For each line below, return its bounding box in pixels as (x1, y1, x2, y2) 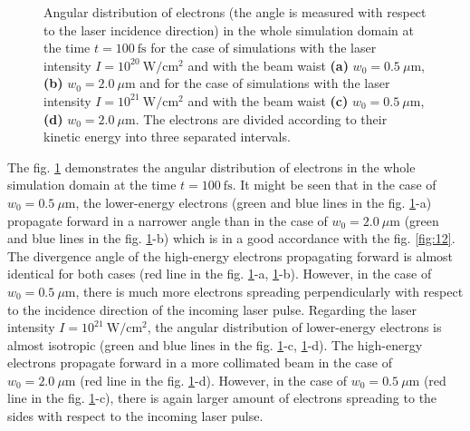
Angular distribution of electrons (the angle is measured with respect (43, 3, 427, 21)
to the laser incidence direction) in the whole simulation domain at (43, 20, 414, 39)
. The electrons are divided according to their (135, 109, 388, 128)
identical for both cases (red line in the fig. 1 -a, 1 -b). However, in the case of (7, 264, 432, 283)
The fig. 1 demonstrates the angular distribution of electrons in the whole (7, 157, 416, 176)
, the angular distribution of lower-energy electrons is (147, 318, 442, 337)
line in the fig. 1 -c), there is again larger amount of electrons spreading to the (7, 388, 437, 407)
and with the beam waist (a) (187, 55, 349, 74)
